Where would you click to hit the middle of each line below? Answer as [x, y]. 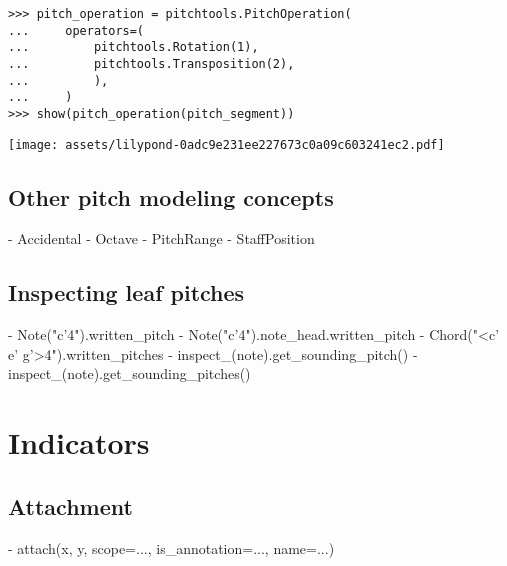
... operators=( [76, 30]
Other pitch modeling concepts [171, 196]
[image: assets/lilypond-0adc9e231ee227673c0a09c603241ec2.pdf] [226, 144]
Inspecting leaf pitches [126, 292]
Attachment [70, 505]
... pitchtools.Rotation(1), [133, 47]
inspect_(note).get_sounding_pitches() [129, 373]
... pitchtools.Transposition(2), [151, 63]
